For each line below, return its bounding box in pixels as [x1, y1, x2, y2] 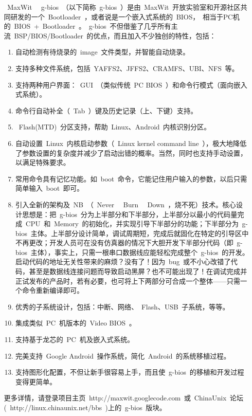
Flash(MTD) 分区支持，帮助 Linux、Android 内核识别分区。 [18, 122, 211, 132]
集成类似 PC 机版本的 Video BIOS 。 [15, 318, 136, 328]
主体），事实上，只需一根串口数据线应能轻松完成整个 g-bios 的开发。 [30, 247, 249, 257]
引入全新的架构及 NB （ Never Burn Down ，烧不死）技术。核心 [15, 199, 236, 209]
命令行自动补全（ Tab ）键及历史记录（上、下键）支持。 [15, 105, 198, 115]
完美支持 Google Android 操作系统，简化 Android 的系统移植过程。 [15, 350, 231, 361]
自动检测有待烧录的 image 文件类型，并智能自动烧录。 [15, 47, 190, 57]
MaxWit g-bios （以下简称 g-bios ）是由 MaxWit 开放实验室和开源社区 [7, 2, 241, 12]
